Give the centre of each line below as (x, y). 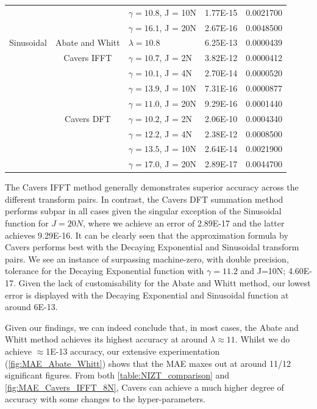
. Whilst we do (262, 339)
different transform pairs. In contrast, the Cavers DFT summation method (144, 199)
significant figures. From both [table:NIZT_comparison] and (117, 375)
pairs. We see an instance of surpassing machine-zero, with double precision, (147, 259)
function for (27, 223)
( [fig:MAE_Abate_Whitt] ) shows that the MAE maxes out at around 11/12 (148, 363)
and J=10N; (263, 271)
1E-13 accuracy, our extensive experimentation (133, 351)
